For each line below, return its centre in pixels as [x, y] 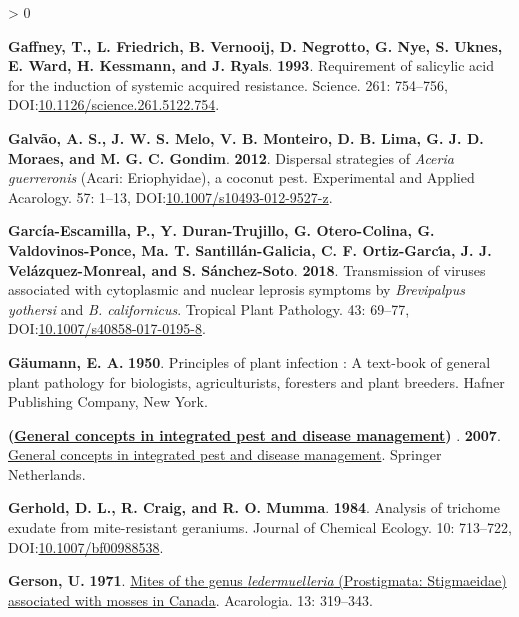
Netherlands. [47, 473]
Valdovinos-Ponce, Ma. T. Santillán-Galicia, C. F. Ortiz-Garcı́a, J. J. [250, 249]
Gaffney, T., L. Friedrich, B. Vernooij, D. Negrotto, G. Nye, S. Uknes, [255, 45]
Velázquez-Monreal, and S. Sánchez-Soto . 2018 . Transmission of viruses [247, 269]
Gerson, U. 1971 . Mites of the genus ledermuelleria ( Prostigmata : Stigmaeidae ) [257, 580]
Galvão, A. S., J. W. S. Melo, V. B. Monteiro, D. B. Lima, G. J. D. [246, 137]
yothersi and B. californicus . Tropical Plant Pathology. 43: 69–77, [209, 308]
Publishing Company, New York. [108, 401]
